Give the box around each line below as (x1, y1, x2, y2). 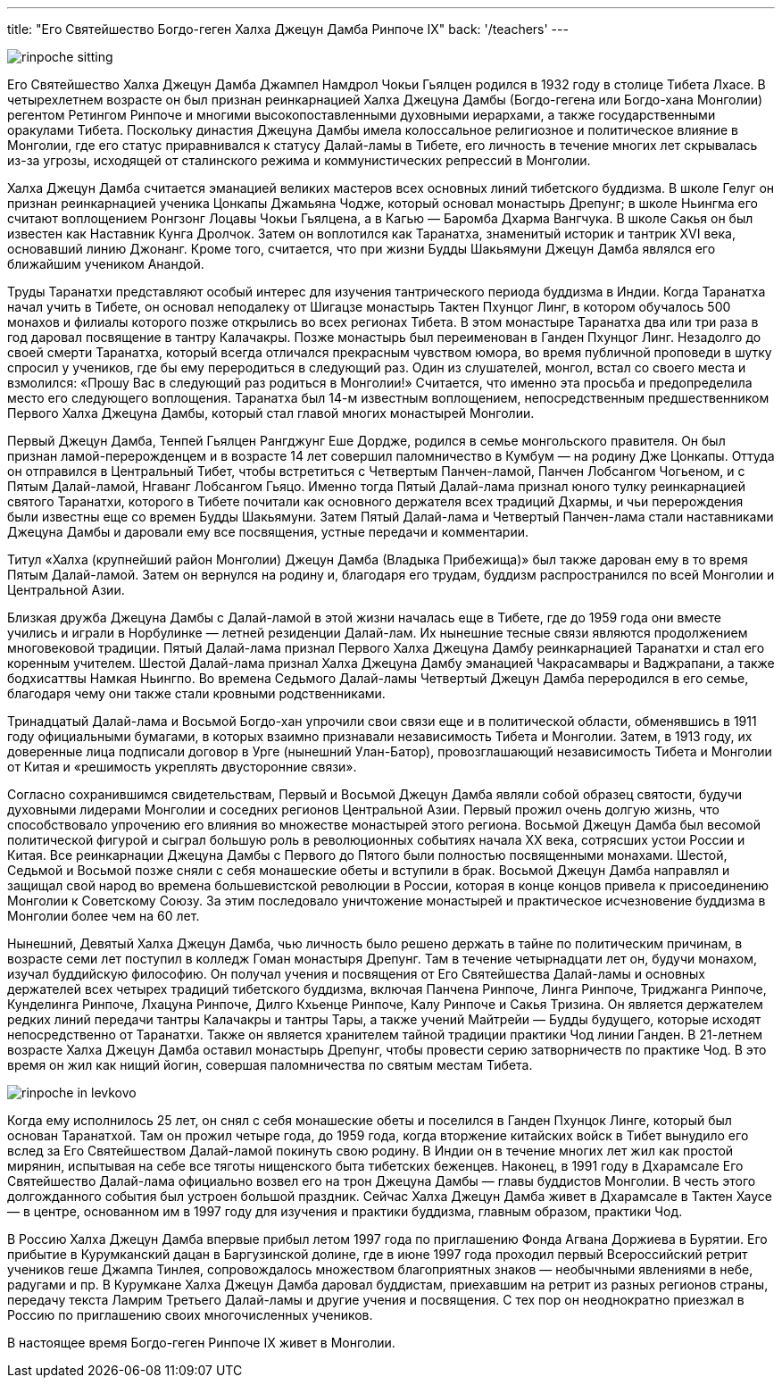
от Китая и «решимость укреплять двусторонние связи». (7, 759, 357, 774)
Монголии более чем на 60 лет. (7, 908, 200, 923)
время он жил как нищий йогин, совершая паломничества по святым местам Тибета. (7, 1057, 533, 1072)
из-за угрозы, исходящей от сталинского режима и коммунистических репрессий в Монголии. (7, 153, 591, 168)
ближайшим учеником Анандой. (7, 256, 204, 271)
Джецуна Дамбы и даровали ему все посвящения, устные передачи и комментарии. (7, 524, 528, 539)
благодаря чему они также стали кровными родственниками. (7, 686, 386, 701)
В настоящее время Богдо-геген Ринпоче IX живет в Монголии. (7, 1335, 395, 1350)
